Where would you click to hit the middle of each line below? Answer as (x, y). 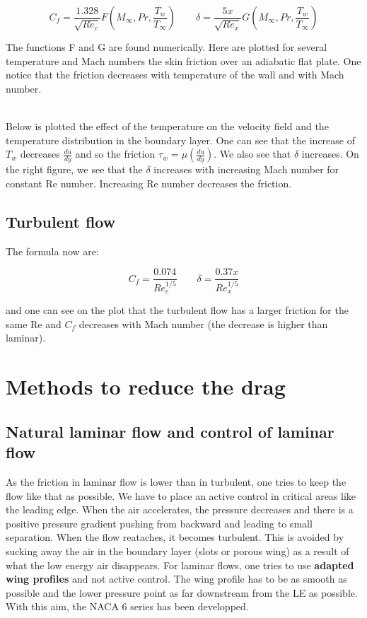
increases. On (330, 154)
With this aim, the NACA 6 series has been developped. (127, 606)
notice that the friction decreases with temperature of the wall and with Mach (175, 75)
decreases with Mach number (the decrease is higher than (203, 323)
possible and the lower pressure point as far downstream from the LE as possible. (182, 592)
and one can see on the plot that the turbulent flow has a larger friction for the (177, 310)
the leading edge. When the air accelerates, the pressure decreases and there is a (180, 509)
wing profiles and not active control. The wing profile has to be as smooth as (176, 579)
